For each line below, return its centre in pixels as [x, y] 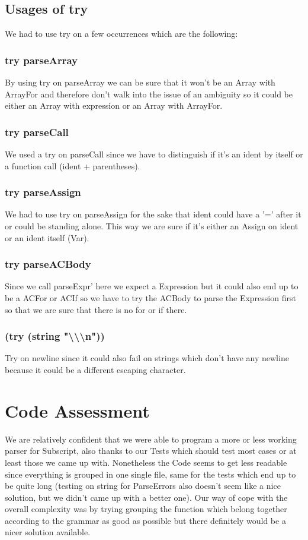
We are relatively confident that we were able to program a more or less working [151, 439]
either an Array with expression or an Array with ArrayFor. [114, 105]
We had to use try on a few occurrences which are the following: [121, 34]
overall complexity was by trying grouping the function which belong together [146, 509]
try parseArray [41, 60]
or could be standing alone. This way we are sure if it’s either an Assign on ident [152, 226]
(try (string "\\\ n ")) [55, 336]
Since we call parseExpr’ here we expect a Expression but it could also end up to [152, 286]
